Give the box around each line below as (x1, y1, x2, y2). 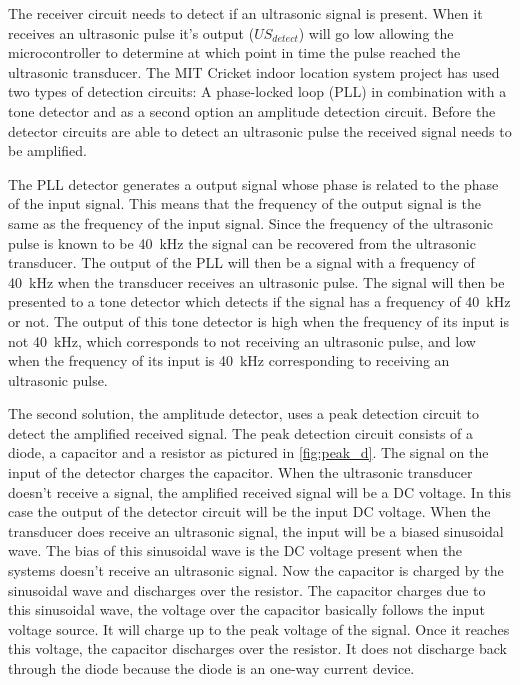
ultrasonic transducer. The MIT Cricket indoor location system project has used (8, 61, 500, 82)
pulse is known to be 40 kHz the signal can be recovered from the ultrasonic (8, 232, 476, 253)
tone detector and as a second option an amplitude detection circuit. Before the (8, 100, 496, 121)
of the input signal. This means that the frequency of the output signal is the (8, 193, 481, 214)
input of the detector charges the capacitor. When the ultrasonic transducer (8, 462, 473, 483)
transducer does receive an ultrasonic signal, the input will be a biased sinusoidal (8, 520, 504, 541)
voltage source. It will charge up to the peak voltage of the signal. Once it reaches (8, 618, 510, 639)
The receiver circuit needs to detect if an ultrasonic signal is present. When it (8, 3, 483, 23)
